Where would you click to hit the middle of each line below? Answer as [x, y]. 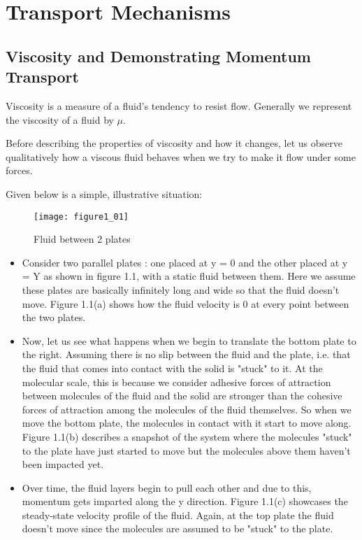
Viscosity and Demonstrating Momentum [158, 56]
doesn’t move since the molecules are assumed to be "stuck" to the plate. [178, 528]
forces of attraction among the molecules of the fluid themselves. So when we [187, 409]
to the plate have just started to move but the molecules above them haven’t [186, 450]
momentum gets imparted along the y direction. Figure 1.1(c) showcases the [185, 501]
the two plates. [54, 317]
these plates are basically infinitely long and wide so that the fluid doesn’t [181, 289]
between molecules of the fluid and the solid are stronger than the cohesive [182, 396]
